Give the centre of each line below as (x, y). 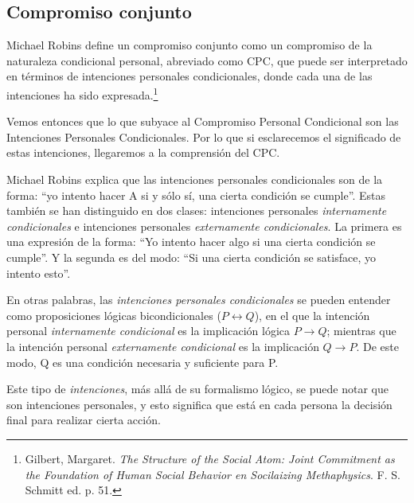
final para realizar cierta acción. (84, 420)
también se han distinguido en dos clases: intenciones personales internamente (197, 211)
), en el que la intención (312, 315)
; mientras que (361, 331)
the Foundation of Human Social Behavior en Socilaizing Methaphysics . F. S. (213, 474)
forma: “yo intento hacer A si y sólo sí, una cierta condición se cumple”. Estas (196, 195)
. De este (377, 346)
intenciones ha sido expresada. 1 (82, 93)
